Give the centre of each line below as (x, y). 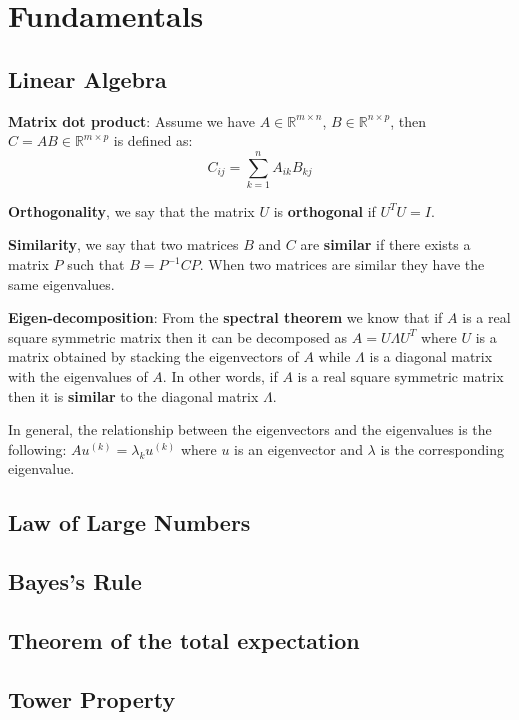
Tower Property (92, 698)
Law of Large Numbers (129, 522)
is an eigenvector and (298, 448)
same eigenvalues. (61, 283)
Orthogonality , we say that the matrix (131, 210)
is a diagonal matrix (431, 356)
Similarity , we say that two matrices (123, 244)
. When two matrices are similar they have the (342, 264)
